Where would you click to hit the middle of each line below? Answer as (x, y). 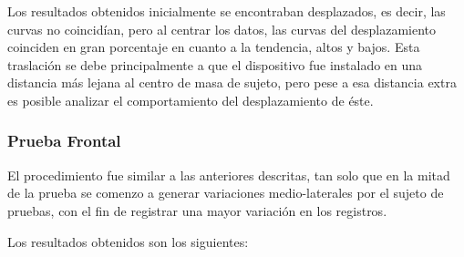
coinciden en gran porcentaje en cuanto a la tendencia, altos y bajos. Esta (214, 47)
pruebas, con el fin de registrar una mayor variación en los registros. (197, 210)
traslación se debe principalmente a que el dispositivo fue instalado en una (215, 64)
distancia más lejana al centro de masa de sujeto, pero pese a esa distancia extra (232, 82)
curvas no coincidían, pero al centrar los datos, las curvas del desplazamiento (222, 29)
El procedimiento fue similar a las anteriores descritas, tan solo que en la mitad (229, 175)
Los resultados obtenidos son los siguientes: (128, 241)
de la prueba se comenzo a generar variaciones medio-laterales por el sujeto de (226, 193)
